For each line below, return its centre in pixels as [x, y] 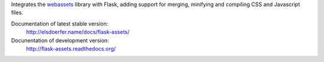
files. [17, 13]
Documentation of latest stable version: [60, 23]
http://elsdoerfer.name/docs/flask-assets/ [78, 32]
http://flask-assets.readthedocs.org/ [71, 48]
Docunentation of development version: [60, 40]
